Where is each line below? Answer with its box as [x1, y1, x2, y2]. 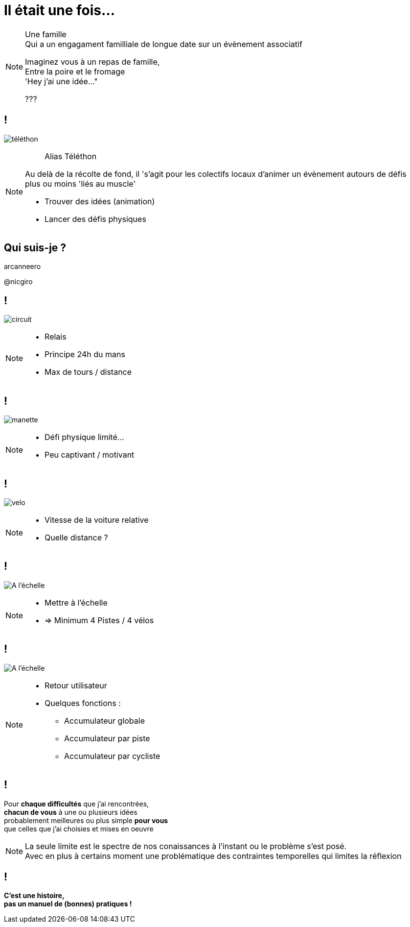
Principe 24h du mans [45, 349, 125, 360]
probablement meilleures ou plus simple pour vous [4, 816, 168, 825]
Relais [45, 332, 67, 342]
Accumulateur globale [64, 715, 145, 726]
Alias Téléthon [45, 151, 97, 161]
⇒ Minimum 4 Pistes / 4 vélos [45, 615, 154, 625]
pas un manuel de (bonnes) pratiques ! [4, 900, 132, 908]
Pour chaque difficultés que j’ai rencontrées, [4, 799, 149, 808]
